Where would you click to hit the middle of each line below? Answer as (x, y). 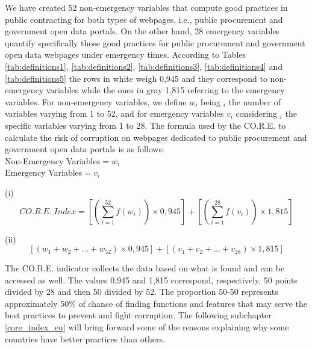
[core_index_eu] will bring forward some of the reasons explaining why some (147, 327)
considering (257, 113)
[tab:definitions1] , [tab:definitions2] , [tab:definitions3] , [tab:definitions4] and (144, 66)
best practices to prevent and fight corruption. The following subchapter (138, 315)
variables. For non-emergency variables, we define (96, 101)
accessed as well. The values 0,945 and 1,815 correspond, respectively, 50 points (151, 280)
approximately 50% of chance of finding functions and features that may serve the (156, 303)
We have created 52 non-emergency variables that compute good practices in (146, 7)
